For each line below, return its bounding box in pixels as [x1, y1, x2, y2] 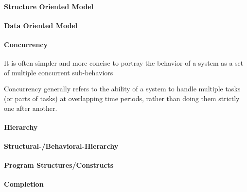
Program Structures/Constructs [4, 160, 114, 170]
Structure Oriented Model [4, 1, 94, 11]
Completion [4, 179, 44, 189]
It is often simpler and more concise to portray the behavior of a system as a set [4, 58, 244, 68]
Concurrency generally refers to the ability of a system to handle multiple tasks [4, 84, 241, 94]
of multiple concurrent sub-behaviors [4, 67, 113, 77]
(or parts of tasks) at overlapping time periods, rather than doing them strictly [4, 93, 240, 103]
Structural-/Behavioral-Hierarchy [4, 140, 119, 151]
